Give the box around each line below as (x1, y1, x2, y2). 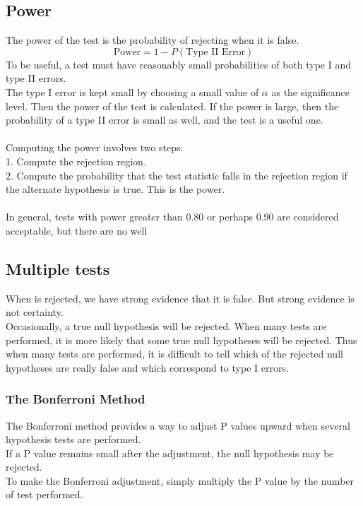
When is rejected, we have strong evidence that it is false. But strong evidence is (6, 290, 355, 305)
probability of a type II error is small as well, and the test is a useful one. (6, 112, 323, 127)
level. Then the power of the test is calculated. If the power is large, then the (6, 98, 339, 113)
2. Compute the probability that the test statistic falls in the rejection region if (6, 167, 347, 182)
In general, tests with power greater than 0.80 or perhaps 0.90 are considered (6, 209, 339, 224)
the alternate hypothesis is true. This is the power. (6, 182, 225, 196)
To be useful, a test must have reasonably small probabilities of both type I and (6, 57, 351, 71)
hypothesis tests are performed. (6, 432, 141, 447)
